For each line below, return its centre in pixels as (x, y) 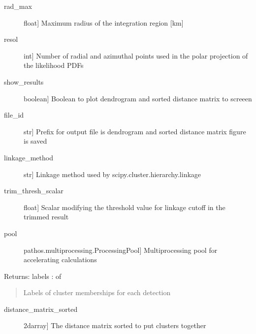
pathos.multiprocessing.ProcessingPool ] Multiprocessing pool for (121, 250)
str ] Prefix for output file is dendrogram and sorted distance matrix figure (135, 131)
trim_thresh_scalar (34, 191)
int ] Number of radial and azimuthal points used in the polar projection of (136, 55)
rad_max (18, 6)
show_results (24, 81)
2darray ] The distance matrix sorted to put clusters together (115, 325)
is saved (35, 141)
